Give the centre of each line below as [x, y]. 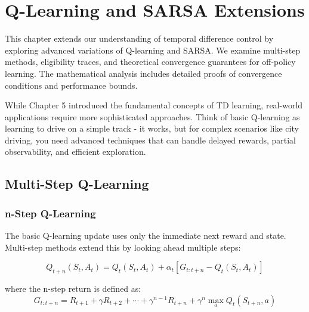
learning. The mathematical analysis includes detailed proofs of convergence [143, 73]
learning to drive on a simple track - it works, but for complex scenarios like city [152, 128]
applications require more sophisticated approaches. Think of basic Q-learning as [152, 116]
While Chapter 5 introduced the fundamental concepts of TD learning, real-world [154, 105]
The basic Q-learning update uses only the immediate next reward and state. [146, 235]
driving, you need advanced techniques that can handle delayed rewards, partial [151, 140]
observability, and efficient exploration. [75, 152]
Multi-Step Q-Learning [77, 184]
